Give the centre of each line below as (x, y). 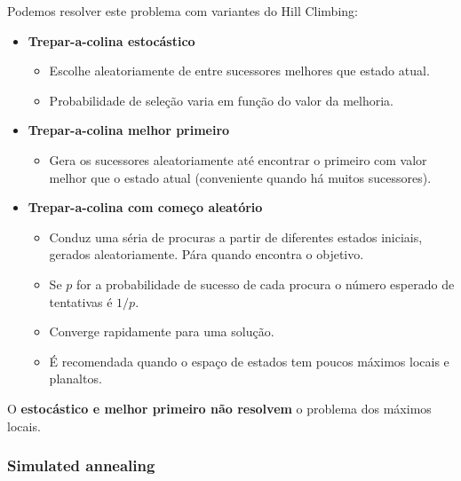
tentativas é (81, 301)
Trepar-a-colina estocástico (111, 40)
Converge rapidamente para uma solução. (162, 331)
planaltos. (76, 378)
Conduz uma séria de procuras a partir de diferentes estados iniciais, (236, 237)
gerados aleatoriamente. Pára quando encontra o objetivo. (207, 254)
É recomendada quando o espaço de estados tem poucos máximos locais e (249, 361)
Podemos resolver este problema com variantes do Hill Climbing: (183, 11)
